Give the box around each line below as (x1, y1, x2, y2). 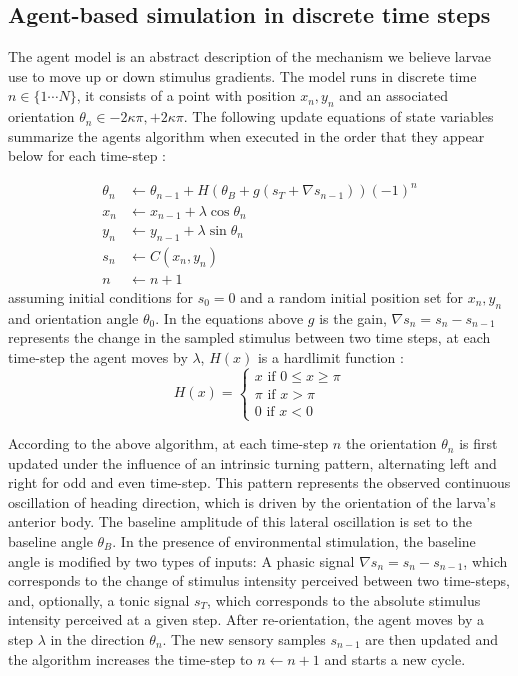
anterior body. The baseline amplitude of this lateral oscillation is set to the (8, 511, 473, 532)
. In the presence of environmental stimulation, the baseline (112, 531, 476, 552)
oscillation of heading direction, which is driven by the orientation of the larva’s (8, 491, 496, 512)
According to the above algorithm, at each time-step (8, 433, 329, 454)
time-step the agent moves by (8, 346, 188, 367)
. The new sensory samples (162, 628, 326, 649)
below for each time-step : (8, 145, 166, 166)
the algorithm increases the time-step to (8, 648, 253, 669)
